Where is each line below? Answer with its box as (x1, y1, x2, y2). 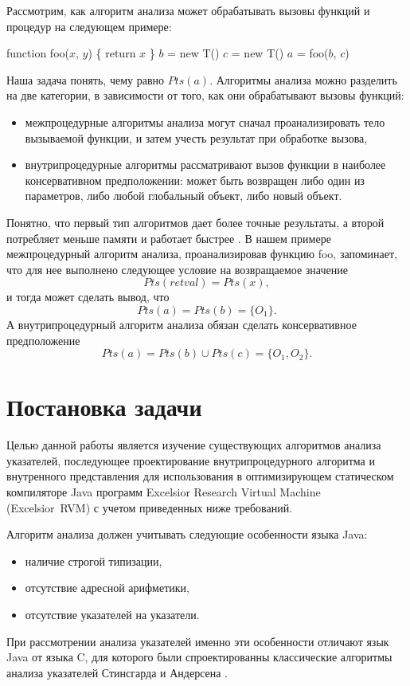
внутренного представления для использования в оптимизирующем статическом (6, 468, 394, 484)
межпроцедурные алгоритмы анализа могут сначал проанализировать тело (25, 113, 385, 130)
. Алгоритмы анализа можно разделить (209, 71, 397, 88)
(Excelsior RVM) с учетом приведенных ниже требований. (6, 499, 293, 515)
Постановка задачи (6, 390, 202, 423)
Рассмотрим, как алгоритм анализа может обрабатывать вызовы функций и (6, 2, 370, 18)
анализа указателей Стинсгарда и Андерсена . (6, 664, 228, 680)
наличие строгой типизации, (25, 552, 162, 569)
